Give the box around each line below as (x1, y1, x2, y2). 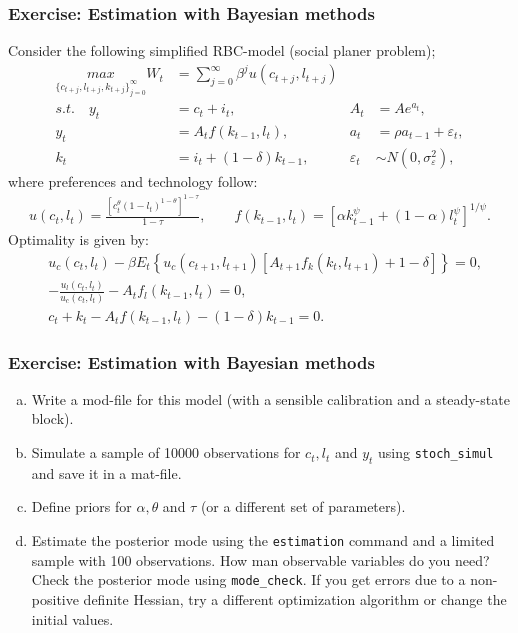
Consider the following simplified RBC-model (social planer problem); (8, 40, 436, 61)
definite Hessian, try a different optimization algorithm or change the (83, 588, 507, 609)
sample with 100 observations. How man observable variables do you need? (31, 549, 490, 570)
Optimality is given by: (8, 229, 149, 250)
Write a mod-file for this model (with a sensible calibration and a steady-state (31, 388, 510, 409)
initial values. (31, 608, 114, 629)
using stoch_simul (378, 442, 494, 463)
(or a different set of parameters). (200, 496, 406, 517)
